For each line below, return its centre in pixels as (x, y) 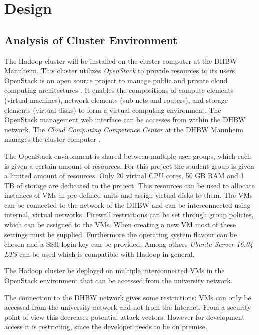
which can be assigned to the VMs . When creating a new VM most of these (120, 225)
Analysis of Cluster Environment (91, 40)
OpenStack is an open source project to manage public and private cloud (116, 80)
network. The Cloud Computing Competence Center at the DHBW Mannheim (124, 129)
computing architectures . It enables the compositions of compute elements (119, 90)
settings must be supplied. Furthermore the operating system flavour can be (121, 234)
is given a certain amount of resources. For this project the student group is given (129, 166)
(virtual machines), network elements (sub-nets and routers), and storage (116, 100)
